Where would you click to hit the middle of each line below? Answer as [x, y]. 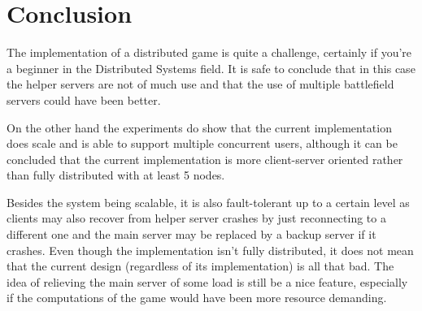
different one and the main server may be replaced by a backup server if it [191, 234]
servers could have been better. [84, 99]
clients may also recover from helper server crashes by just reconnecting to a [196, 218]
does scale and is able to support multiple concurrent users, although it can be [202, 143]
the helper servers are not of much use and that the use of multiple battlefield [200, 84]
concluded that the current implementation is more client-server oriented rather [205, 159]
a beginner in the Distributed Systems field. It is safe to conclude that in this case [211, 68]
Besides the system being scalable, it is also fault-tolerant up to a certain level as [208, 202]
